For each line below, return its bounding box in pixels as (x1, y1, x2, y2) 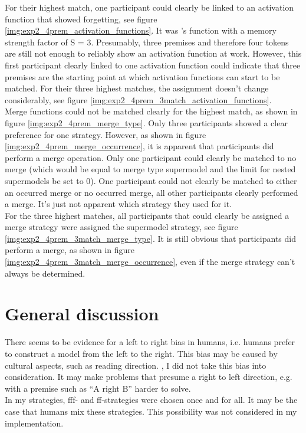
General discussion (5, 301, 159, 326)
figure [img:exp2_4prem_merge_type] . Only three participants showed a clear (5, 116, 288, 129)
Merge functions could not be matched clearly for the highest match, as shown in (5, 105, 298, 117)
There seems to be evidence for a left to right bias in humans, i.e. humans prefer (5, 336, 295, 348)
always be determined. (5, 267, 85, 279)
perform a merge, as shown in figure (5, 244, 135, 256)
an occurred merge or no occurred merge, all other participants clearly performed (5, 186, 298, 198)
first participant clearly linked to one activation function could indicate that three (5, 58, 301, 71)
